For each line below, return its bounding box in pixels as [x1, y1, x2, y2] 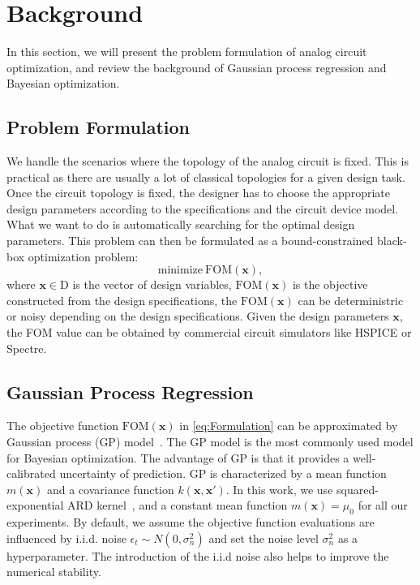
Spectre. [6, 339, 47, 356]
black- [377, 232, 407, 249]
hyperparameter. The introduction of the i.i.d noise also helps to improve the [6, 547, 389, 564]
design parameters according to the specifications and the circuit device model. [6, 200, 399, 217]
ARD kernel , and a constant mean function [67, 497, 288, 514]
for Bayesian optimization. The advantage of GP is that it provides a [6, 449, 349, 466]
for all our [358, 497, 408, 514]
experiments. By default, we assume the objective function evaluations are [6, 514, 375, 531]
